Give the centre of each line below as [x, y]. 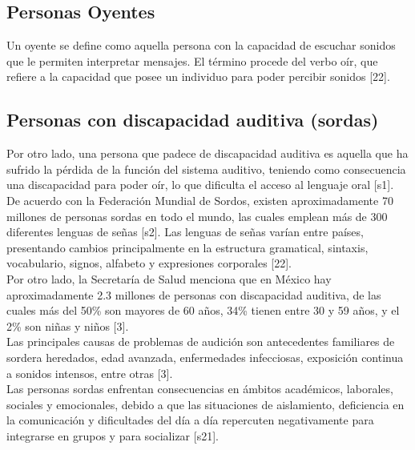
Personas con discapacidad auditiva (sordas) [193, 120]
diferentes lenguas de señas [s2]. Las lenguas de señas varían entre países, [185, 232]
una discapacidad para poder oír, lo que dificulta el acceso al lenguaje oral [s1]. [200, 185]
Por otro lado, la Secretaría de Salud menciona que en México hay [169, 278]
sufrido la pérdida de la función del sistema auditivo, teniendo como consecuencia [206, 169]
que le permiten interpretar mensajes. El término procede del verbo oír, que [192, 60]
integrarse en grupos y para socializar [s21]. [113, 435]
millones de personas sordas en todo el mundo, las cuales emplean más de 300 [197, 216]
